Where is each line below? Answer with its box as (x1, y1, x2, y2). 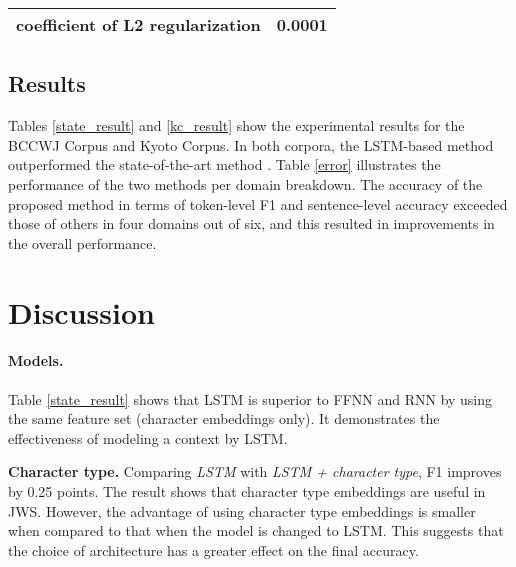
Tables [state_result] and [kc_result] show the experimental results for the (8, 115, 465, 136)
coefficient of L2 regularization (16, 13, 261, 36)
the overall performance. (8, 232, 157, 253)
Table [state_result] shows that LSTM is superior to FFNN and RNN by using (8, 388, 493, 409)
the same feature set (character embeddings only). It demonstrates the (8, 408, 440, 429)
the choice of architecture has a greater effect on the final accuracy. (8, 539, 419, 560)
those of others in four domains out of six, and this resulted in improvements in (8, 213, 495, 234)
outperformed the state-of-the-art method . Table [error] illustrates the (8, 154, 441, 175)
